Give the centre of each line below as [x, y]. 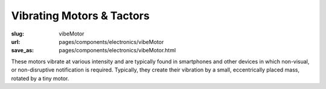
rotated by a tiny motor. [40, 78]
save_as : [23, 51]
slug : [18, 34]
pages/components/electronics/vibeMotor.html [117, 51]
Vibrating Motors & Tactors [81, 16]
